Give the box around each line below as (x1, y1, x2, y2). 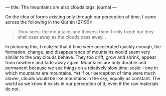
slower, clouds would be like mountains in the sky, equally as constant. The (5, 76, 160, 81)
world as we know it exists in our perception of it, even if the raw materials (5, 81, 159, 87)
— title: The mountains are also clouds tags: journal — (5, 4, 117, 10)
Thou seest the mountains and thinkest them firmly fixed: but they (17, 29, 154, 34)
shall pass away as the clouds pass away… (17, 34, 106, 40)
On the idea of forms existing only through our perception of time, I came (5, 14, 156, 19)
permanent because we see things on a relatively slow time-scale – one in (5, 65, 158, 71)
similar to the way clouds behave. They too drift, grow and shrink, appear (5, 54, 156, 60)
